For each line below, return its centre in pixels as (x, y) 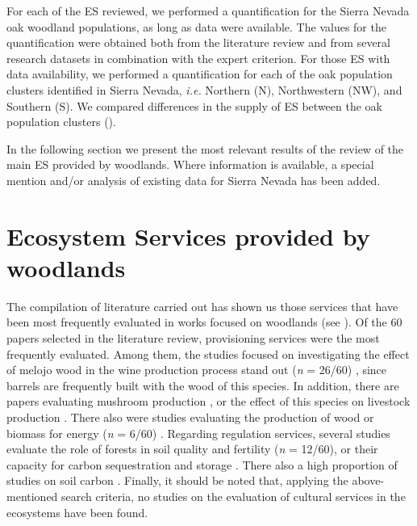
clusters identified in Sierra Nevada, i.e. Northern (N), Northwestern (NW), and (204, 89)
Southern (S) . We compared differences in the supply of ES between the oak (194, 105)
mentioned (32, 496)
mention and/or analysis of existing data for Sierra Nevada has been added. (194, 180)
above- (368, 480)
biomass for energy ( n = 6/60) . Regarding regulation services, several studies (198, 433)
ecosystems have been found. (77, 512)
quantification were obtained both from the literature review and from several (198, 42)
